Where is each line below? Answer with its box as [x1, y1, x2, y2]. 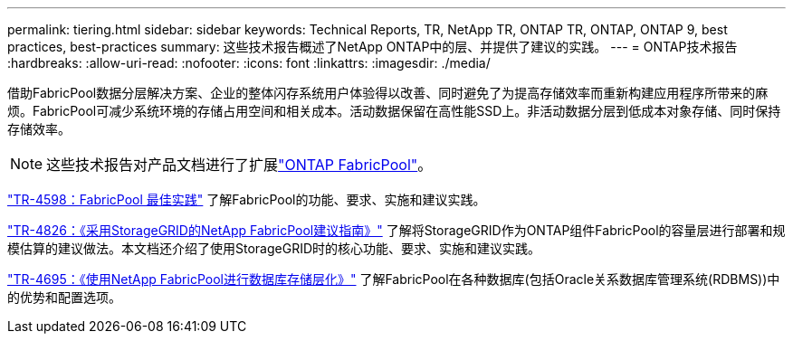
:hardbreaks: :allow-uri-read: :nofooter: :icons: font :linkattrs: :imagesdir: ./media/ [7, 55, 491, 71]
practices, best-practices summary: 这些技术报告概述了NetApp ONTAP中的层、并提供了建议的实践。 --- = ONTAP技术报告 [7, 39, 738, 54]
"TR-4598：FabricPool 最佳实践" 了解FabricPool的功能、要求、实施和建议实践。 [7, 192, 486, 207]
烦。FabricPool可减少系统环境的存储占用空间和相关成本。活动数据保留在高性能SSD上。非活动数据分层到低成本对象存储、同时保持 [7, 103, 781, 118]
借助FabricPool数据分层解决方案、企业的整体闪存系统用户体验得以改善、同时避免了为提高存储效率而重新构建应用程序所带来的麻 [7, 85, 769, 100]
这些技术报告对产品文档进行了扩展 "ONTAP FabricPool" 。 [46, 156, 433, 174]
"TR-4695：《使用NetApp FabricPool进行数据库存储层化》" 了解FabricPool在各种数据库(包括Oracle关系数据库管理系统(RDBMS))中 [7, 271, 780, 287]
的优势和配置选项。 [7, 289, 121, 305]
